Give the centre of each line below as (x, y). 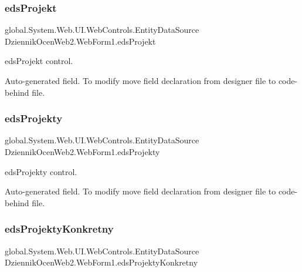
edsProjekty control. (41, 171)
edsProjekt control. (39, 61)
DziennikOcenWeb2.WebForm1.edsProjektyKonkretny (101, 262)
